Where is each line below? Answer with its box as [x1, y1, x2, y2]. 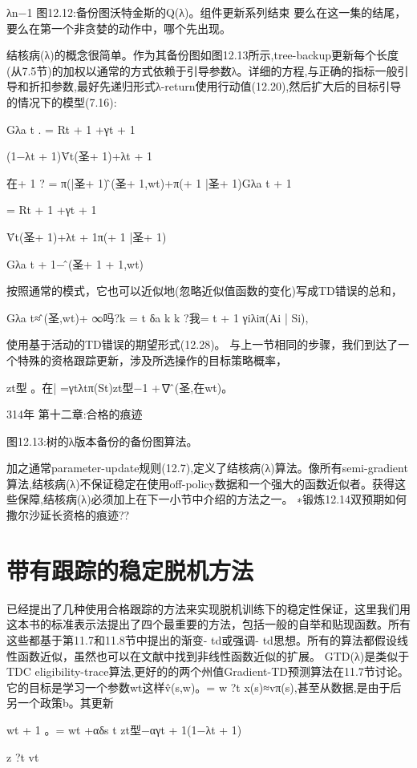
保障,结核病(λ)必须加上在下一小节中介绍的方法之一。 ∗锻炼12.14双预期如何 [17, 491, 407, 507]
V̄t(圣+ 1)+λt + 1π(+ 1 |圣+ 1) [6, 228, 167, 245]
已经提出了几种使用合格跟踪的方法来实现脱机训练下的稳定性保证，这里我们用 [6, 600, 411, 616]
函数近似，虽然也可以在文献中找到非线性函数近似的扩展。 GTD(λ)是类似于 [17, 647, 410, 664]
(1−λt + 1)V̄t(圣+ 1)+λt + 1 [6, 148, 152, 164]
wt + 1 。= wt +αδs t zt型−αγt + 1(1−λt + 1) [6, 721, 242, 738]
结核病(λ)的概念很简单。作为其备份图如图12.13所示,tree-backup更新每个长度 [6, 46, 399, 63]
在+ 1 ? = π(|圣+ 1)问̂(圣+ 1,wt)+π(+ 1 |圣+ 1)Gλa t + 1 [6, 174, 292, 191]
